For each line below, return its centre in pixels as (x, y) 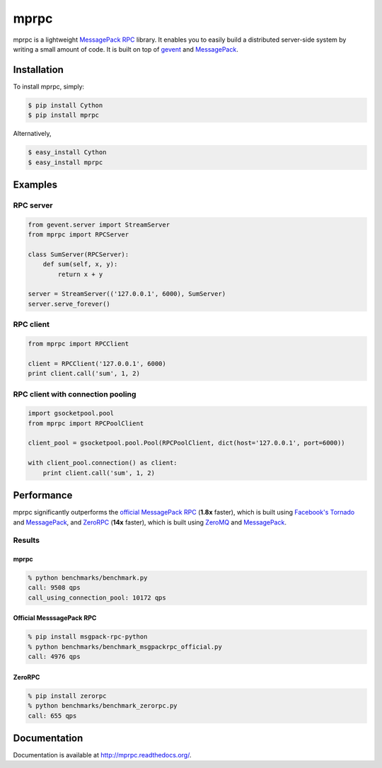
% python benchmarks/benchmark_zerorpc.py (103, 706)
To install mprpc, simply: (49, 86)
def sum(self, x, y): (80, 264)
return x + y (80, 274)
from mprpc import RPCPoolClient (86, 423)
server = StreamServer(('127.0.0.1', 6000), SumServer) (127, 294)
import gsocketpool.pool (71, 413)
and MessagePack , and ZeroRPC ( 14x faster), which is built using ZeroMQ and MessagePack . (150, 522)
